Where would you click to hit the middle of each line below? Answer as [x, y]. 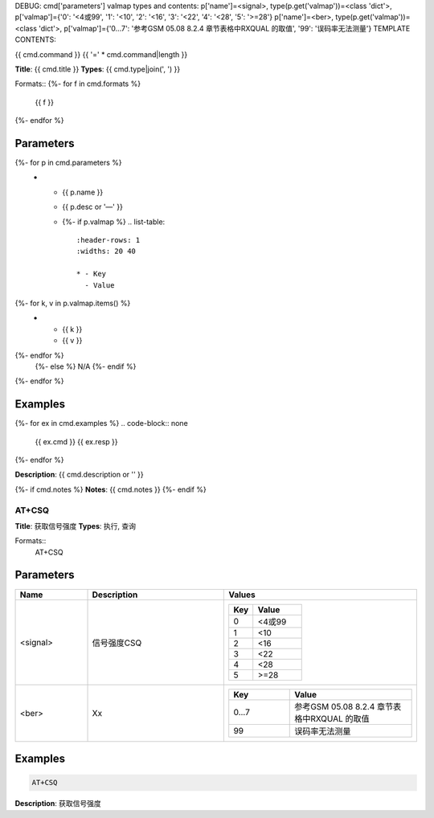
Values [242, 595]
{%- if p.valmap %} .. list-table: [114, 222]
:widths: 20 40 [106, 252]
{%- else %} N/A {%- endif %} [86, 366]
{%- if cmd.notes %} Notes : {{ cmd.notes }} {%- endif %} [111, 489]
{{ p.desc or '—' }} [93, 207]
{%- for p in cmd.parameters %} [68, 163]
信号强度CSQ [117, 643]
